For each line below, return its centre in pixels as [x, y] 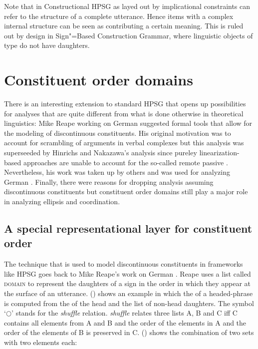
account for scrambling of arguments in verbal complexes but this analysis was [124, 143]
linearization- [219, 153]
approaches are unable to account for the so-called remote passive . [126, 162]
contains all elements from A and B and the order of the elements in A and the [125, 322]
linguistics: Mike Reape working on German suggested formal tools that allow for [128, 123]
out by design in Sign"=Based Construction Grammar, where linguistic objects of [129, 35]
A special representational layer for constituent [128, 228]
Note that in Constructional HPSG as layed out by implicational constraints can [127, 6]
